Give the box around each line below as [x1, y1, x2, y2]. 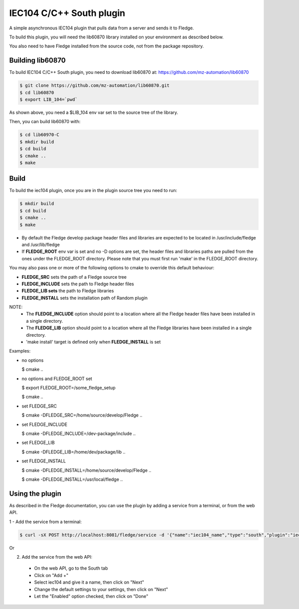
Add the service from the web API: [21, 554, 93, 560]
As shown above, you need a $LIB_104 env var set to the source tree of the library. [9, 109, 178, 115]
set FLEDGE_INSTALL [21, 458, 66, 464]
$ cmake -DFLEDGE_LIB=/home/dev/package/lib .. [21, 449, 126, 455]
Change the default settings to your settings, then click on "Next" [34, 586, 168, 592]
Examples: [9, 348, 31, 354]
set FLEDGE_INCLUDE [21, 421, 67, 427]
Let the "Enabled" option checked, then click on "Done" [34, 593, 149, 599]
